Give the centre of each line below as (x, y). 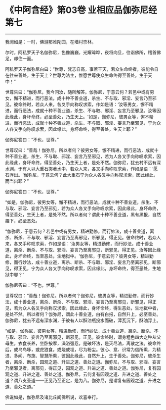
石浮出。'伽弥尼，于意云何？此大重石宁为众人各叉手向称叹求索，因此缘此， (82, 175)
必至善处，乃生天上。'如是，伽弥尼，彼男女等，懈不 (97, 116)
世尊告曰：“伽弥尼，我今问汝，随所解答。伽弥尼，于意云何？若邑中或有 (78, 92)
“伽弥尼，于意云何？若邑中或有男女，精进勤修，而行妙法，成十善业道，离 (80, 231)
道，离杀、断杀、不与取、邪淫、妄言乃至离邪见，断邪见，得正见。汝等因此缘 (83, 250)
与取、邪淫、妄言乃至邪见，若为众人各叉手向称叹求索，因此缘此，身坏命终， (83, 208)
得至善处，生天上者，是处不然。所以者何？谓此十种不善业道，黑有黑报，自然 (83, 214)
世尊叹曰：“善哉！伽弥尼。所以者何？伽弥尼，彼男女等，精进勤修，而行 (78, 296)
